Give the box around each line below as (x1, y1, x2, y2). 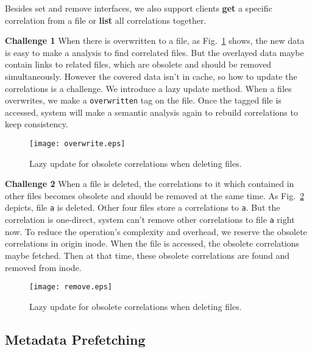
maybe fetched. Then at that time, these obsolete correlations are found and (5, 248, 289, 261)
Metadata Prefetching (5, 329, 146, 348)
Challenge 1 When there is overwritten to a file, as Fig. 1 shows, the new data (5, 34, 305, 47)
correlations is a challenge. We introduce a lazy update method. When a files (5, 82, 292, 94)
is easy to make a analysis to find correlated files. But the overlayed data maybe (5, 46, 304, 58)
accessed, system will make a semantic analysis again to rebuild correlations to (5, 105, 298, 118)
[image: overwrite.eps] (29, 139, 126, 148)
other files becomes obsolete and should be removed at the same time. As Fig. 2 (5, 189, 305, 202)
